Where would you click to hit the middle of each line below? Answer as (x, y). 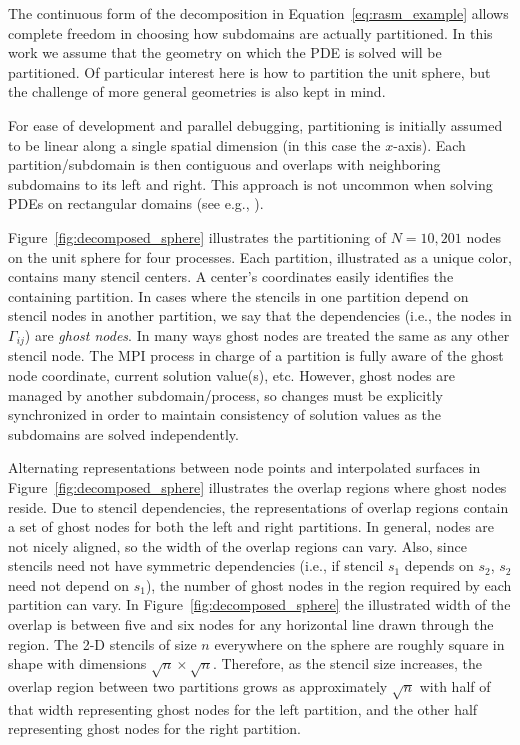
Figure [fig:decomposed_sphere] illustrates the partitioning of (197, 236)
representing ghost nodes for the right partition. (154, 728)
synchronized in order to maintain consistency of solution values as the (225, 414)
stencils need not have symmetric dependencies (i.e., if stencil (196, 565)
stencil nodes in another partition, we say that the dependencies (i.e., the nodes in (260, 315)
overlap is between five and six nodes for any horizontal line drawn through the (251, 624)
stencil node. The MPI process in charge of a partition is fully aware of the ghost (256, 355)
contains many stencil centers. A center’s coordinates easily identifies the (231, 276)
